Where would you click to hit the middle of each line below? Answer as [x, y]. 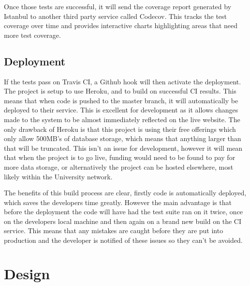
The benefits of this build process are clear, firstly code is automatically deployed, [125, 193]
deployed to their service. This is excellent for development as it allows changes [121, 110]
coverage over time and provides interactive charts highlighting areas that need [121, 25]
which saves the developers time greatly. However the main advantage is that [118, 202]
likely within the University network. [58, 176]
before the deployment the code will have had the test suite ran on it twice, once [124, 212]
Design [27, 273]
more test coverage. [32, 35]
